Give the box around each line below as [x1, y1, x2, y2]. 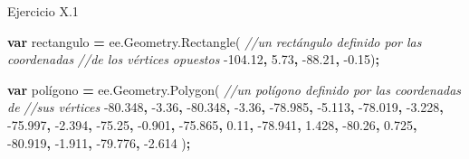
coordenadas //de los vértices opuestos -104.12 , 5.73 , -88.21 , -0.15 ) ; [7, 50, 380, 69]
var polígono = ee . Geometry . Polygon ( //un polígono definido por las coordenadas [7, 79, 462, 98]
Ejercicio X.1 [7, 2, 79, 20]
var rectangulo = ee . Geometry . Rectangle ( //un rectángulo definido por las [7, 32, 422, 51]
